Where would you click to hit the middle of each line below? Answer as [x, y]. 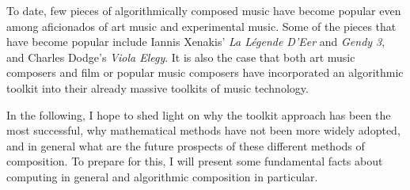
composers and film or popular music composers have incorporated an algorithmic [205, 72]
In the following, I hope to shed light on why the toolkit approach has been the [199, 114]
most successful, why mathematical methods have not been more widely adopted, [203, 130]
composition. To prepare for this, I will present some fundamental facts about [195, 161]
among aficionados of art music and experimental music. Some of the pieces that [201, 26]
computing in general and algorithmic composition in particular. [162, 176]
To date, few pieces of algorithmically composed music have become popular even [204, 10]
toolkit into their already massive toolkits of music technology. [158, 87]
